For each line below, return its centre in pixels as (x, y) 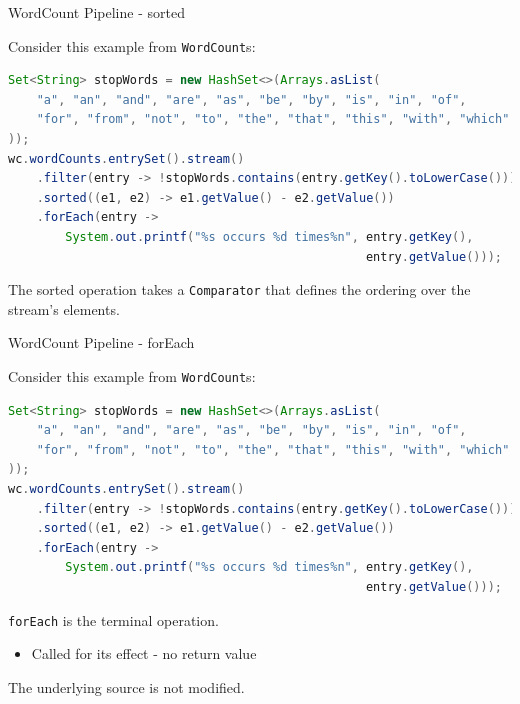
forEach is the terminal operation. (113, 619)
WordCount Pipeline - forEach (101, 342)
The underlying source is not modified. (126, 686)
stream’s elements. (64, 308)
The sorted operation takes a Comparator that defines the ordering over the (239, 289)
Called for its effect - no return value (144, 653)
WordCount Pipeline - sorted (96, 12)
